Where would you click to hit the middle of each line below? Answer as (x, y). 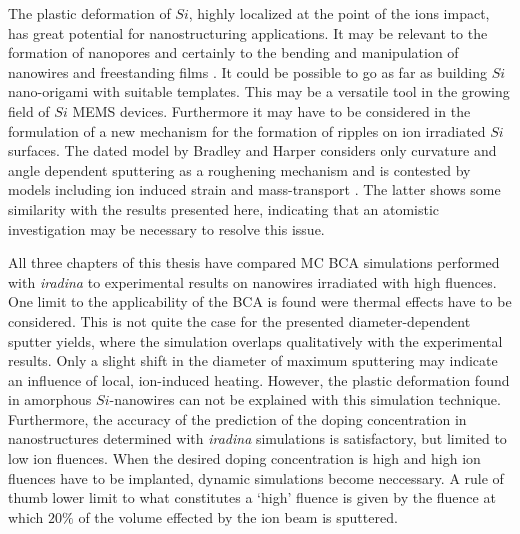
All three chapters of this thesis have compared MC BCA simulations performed (254, 262)
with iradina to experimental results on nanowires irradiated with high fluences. (252, 281)
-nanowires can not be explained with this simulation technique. (305, 399)
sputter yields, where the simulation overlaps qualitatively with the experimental (255, 340)
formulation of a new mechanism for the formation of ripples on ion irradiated (247, 130)
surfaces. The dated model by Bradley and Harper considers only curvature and (252, 150)
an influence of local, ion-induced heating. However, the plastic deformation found (259, 379)
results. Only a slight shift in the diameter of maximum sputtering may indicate (253, 360)
